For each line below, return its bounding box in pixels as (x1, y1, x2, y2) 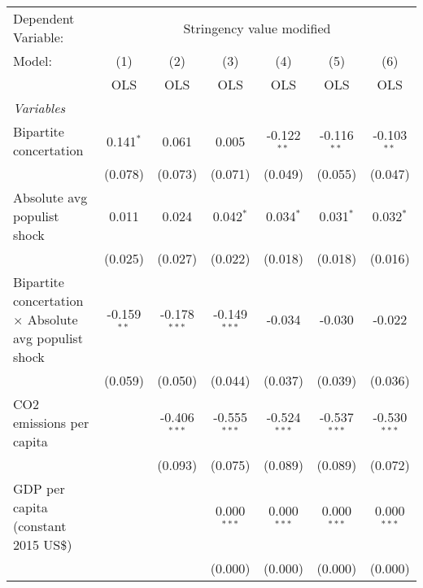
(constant (13, 516, 67, 535)
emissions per (13, 413, 89, 432)
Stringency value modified (183, 18, 331, 37)
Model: (13, 51, 53, 70)
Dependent (13, 9, 75, 28)
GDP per (13, 479, 65, 498)
